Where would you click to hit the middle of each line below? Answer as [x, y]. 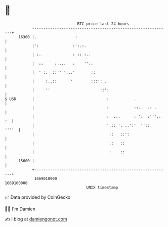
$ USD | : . [71, 99]
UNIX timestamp [102, 187]
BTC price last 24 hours [103, 24]
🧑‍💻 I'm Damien [20, 209]
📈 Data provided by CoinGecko [38, 197]
